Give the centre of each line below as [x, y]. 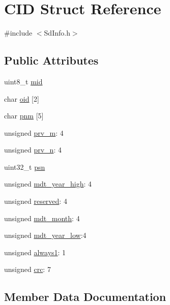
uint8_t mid [23, 81]
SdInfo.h [57, 33]
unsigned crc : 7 [27, 269]
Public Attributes [51, 60]
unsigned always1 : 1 [35, 252]
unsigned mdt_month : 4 [42, 218]
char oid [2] [22, 98]
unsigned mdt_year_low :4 [45, 235]
